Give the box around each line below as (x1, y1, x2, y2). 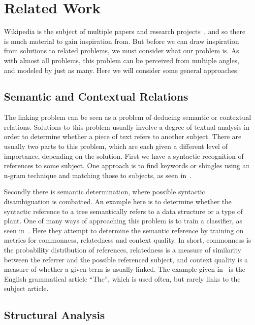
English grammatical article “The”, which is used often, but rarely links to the (4, 273, 241, 284)
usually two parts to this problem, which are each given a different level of (4, 141, 228, 151)
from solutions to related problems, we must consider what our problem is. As (4, 45, 239, 56)
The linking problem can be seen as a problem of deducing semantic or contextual (4, 112, 251, 122)
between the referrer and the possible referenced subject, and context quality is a (4, 254, 248, 264)
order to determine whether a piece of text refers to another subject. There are (4, 131, 242, 142)
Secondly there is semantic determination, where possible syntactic (4, 186, 205, 197)
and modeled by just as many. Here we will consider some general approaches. (4, 65, 239, 75)
